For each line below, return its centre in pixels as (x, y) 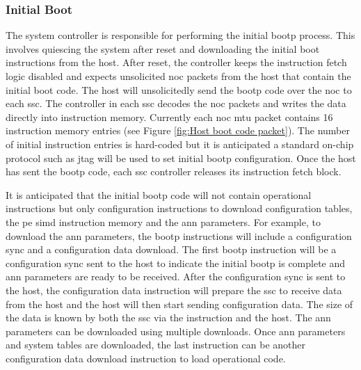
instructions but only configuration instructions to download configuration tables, (179, 208)
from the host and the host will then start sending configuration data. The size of (179, 304)
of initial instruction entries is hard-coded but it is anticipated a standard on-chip (180, 144)
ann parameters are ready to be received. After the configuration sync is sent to (176, 276)
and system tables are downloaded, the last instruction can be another (156, 345)
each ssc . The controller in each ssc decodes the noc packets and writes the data (176, 103)
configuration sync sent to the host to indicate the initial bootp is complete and (176, 263)
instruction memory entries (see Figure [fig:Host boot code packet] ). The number (178, 130)
